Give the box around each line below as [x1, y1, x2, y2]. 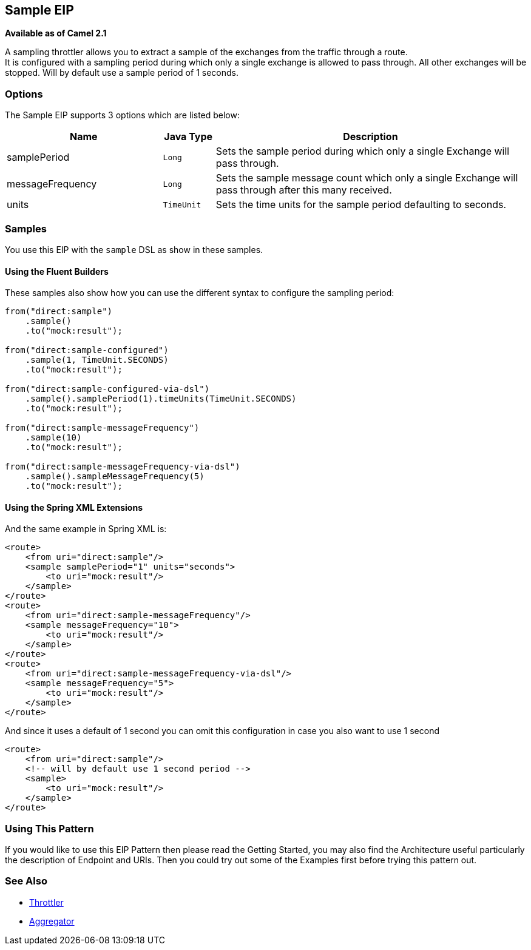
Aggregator [29, 915, 75, 926]
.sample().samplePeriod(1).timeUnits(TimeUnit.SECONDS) [25, 394, 297, 404]
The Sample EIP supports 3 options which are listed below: [5, 110, 240, 121]
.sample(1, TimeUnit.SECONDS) [25, 355, 169, 365]
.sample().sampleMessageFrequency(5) [25, 471, 205, 482]
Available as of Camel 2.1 [5, 28, 107, 39]
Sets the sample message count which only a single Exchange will [215, 172, 518, 184]
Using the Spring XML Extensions [5, 502, 143, 513]
